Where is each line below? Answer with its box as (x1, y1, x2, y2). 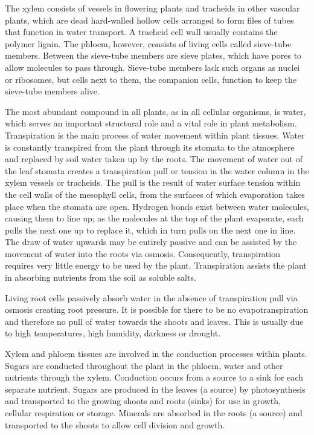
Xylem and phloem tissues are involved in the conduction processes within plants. (5, 347, 307, 360)
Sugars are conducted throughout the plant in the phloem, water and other (5, 359, 283, 371)
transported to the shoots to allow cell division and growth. (5, 418, 225, 431)
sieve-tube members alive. (5, 85, 100, 97)
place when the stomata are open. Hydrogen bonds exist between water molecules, (5, 200, 309, 212)
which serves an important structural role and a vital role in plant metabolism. (5, 117, 297, 129)
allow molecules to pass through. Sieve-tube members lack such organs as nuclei (5, 61, 300, 73)
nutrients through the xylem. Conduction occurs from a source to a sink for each (5, 371, 304, 384)
